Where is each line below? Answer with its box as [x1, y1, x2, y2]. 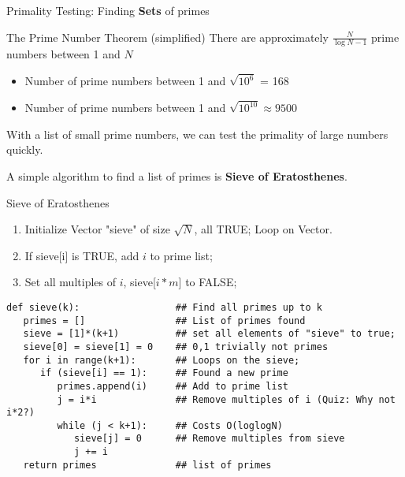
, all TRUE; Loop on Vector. [194, 221, 333, 237]
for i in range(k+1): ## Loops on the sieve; [23, 354, 300, 366]
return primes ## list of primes [23, 459, 272, 471]
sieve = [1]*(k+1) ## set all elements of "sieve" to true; [23, 328, 396, 340]
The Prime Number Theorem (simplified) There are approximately [6, 28, 329, 45]
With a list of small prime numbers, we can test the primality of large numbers [6, 125, 388, 142]
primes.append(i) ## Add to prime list [57, 380, 288, 392]
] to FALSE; [178, 274, 237, 290]
